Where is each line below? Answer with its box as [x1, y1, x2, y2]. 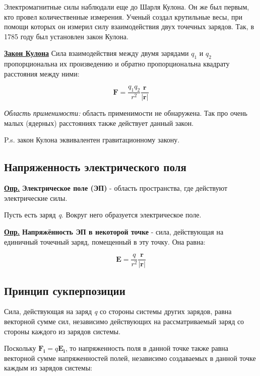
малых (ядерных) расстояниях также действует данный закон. [4, 117, 194, 128]
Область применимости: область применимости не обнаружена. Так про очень [4, 108, 247, 118]
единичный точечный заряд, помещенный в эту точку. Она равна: [4, 236, 206, 247]
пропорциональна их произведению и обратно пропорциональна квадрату [4, 58, 230, 69]
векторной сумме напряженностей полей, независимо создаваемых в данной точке [4, 352, 256, 363]
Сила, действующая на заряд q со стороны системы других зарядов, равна [4, 306, 232, 317]
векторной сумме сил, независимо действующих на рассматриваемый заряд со [4, 316, 244, 326]
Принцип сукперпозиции [4, 282, 125, 298]
